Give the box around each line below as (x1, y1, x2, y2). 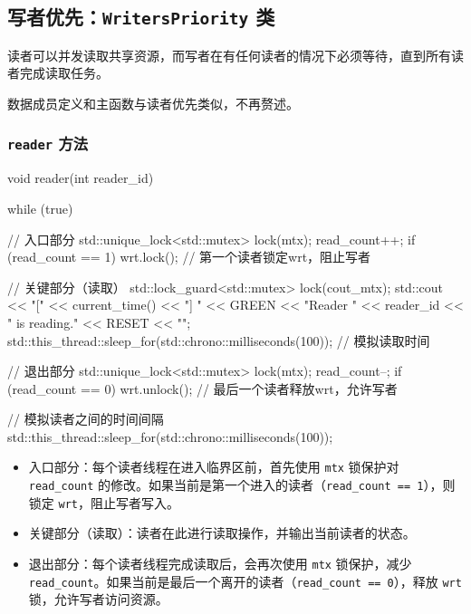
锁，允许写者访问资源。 (28, 590, 168, 609)
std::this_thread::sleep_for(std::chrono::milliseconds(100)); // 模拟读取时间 (7, 331, 430, 350)
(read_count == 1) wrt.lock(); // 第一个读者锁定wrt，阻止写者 (7, 247, 371, 266)
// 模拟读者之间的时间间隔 (7, 409, 164, 428)
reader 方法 (7, 132, 89, 155)
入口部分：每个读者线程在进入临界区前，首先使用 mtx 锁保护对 (28, 457, 399, 476)
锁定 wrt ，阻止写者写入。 (28, 493, 179, 512)
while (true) (7, 198, 73, 217)
